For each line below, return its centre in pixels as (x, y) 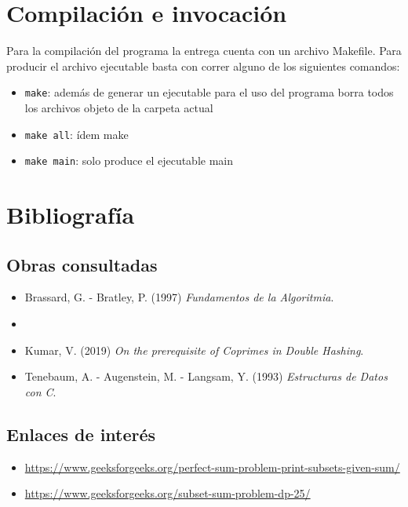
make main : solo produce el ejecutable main (129, 160)
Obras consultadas (82, 264)
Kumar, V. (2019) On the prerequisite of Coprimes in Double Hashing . (194, 350)
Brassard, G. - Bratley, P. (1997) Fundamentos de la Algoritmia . (179, 297)
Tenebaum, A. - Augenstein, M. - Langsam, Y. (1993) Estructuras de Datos (206, 376)
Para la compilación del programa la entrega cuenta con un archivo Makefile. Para (204, 51)
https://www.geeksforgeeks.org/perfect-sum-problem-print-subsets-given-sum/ (212, 467)
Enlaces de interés (81, 434)
